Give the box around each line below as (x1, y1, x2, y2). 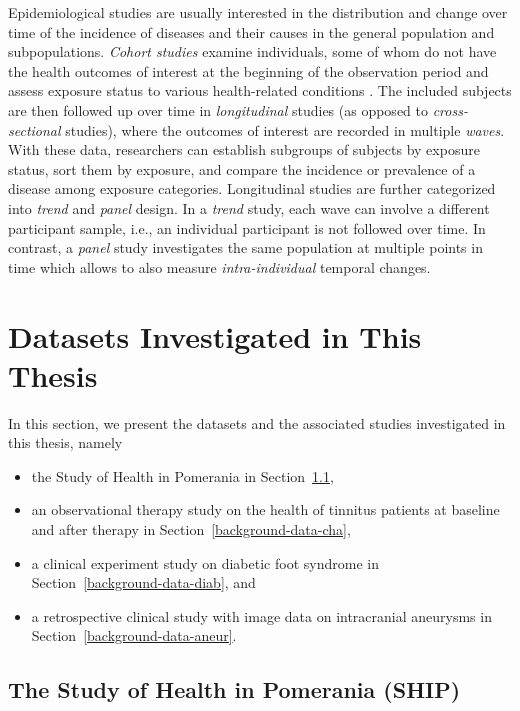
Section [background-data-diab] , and (31, 572, 256, 593)
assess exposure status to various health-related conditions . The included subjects (8, 80, 512, 101)
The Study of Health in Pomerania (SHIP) (8, 674, 461, 705)
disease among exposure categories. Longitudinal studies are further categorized (8, 178, 496, 199)
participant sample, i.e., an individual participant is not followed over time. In (8, 217, 486, 238)
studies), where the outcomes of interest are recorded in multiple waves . (65, 119, 505, 140)
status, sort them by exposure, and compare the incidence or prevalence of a (8, 158, 476, 179)
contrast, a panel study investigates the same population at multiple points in (8, 237, 483, 258)
